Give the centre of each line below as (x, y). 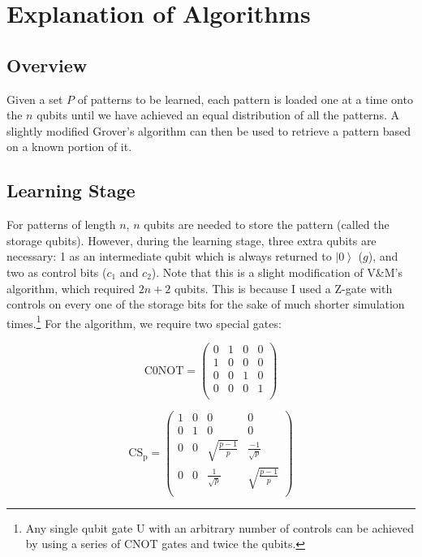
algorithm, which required (71, 288)
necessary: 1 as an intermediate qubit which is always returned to (169, 256)
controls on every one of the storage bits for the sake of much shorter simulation (206, 304)
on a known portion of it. (69, 147)
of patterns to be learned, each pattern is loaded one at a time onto (245, 99)
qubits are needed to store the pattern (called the (267, 225)
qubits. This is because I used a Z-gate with (283, 288)
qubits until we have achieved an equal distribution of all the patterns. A (218, 115)
